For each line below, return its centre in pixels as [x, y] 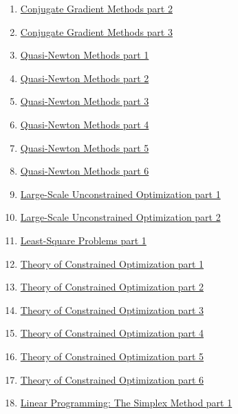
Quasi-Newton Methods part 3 [85, 101]
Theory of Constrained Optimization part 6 [112, 379]
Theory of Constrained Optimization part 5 [112, 356]
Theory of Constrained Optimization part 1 [112, 263]
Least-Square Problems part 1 [83, 240]
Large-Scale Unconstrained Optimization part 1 [120, 194]
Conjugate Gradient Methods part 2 [96, 8]
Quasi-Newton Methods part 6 [85, 171]
